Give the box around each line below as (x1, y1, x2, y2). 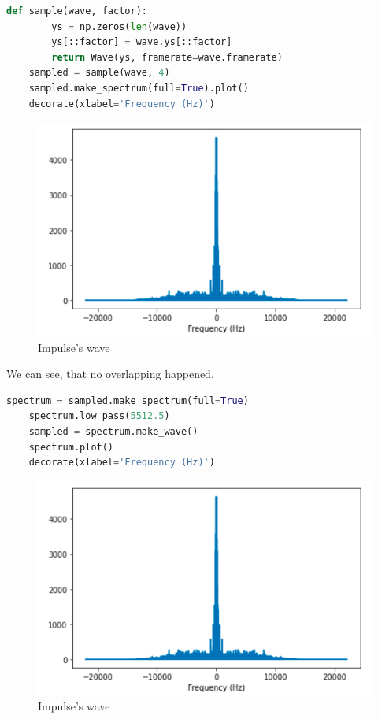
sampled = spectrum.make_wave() (28, 425, 198, 437)
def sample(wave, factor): (6, 6, 147, 17)
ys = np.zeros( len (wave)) (51, 20, 187, 32)
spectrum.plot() (28, 441, 114, 453)
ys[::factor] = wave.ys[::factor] (51, 36, 232, 48)
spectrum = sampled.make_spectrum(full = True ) (6, 395, 249, 406)
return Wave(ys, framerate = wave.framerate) (51, 51, 283, 63)
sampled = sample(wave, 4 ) (28, 67, 170, 79)
